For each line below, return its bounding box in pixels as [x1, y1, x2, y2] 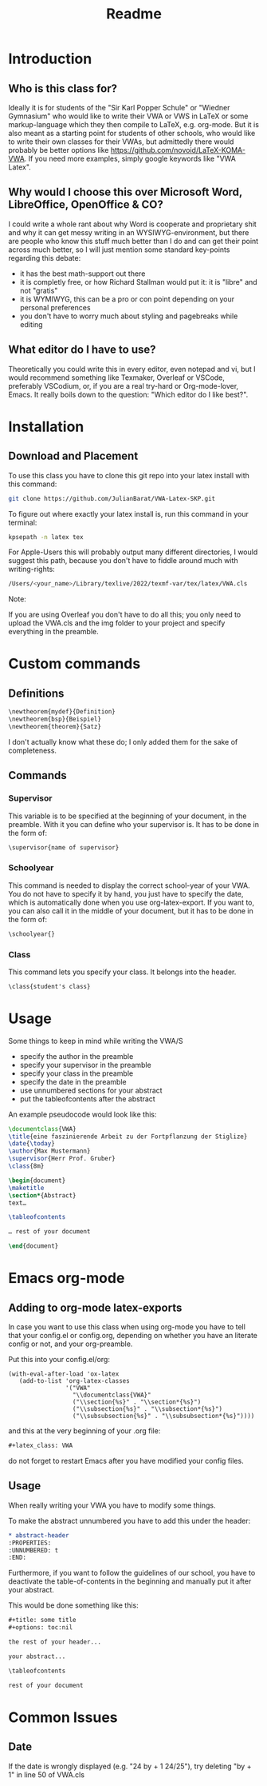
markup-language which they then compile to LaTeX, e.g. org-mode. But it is [8, 120, 259, 129]
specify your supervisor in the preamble [19, 1060, 151, 1069]
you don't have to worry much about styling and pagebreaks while [19, 311, 238, 321]
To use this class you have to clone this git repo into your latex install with [8, 470, 249, 480]
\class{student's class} [8, 982, 91, 990]
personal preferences [19, 302, 91, 312]
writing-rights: [8, 565, 56, 574]
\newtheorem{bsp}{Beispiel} [8, 715, 102, 724]
